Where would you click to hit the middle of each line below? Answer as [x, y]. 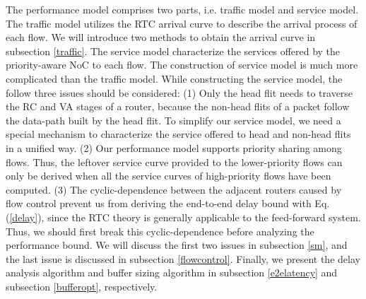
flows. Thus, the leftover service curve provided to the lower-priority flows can [174, 162]
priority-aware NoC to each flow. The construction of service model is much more [182, 65]
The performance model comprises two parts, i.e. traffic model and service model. [182, 9]
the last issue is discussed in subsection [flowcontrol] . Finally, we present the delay [183, 258]
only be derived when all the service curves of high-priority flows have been [169, 176]
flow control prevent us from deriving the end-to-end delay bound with [159, 203]
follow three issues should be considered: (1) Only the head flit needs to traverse [179, 92]
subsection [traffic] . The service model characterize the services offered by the [173, 51]
